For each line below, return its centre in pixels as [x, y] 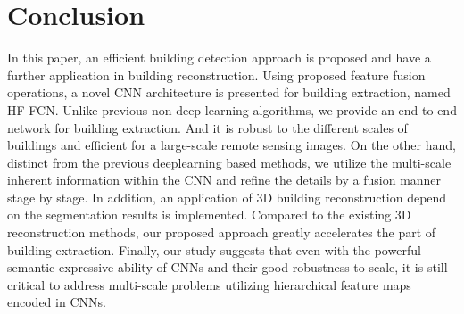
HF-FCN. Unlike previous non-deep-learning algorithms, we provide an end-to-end [232, 109]
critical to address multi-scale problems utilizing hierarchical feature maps [209, 284]
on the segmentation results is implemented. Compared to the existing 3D [209, 215]
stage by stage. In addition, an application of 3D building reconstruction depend [227, 197]
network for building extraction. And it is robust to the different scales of [207, 127]
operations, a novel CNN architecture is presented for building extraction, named [229, 92]
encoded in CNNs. [57, 302]
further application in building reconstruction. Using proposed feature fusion [216, 74]
